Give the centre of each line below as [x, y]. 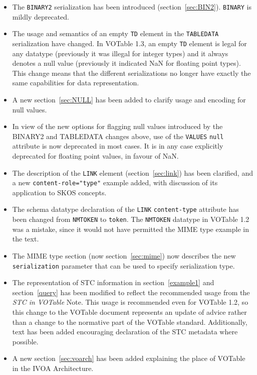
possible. [25, 341]
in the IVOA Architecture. [53, 368]
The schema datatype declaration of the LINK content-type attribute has [125, 209]
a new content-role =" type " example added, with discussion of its [115, 182]
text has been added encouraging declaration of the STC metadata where [125, 332]
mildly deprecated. [41, 16]
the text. [26, 239]
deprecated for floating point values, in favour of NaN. [95, 155]
